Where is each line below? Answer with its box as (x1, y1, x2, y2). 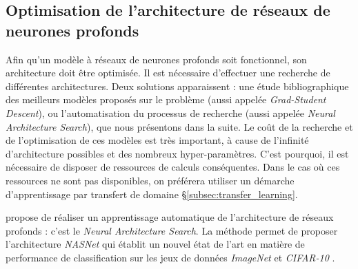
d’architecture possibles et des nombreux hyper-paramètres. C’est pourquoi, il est (6, 146, 349, 160)
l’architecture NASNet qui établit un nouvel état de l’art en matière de (6, 237, 305, 251)
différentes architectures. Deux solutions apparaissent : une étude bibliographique (6, 78, 349, 93)
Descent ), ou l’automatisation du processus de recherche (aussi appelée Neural (6, 105, 335, 120)
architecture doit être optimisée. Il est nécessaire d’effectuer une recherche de (6, 65, 330, 80)
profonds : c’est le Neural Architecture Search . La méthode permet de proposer (6, 223, 338, 237)
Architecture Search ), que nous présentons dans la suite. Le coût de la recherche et (6, 119, 353, 133)
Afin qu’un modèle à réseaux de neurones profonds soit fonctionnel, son (6, 52, 307, 66)
